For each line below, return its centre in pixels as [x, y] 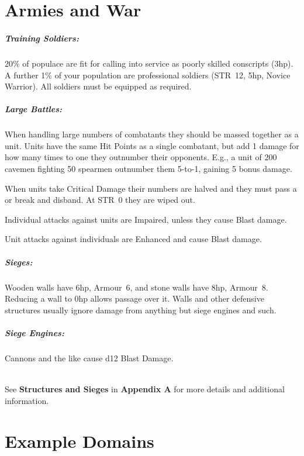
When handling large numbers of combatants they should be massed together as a [152, 134]
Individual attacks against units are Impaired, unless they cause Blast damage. [146, 219]
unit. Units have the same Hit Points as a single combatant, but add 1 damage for [152, 145]
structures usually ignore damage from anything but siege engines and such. [141, 310]
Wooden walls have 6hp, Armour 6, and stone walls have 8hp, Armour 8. [137, 287]
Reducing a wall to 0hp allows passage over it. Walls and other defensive [134, 298]
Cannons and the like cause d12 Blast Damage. [89, 357]
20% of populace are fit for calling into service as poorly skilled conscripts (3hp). [149, 63]
